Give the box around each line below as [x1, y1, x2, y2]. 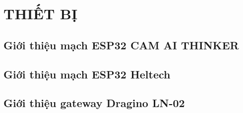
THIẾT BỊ [3, 3, 78, 24]
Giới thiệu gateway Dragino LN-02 [3, 95, 185, 111]
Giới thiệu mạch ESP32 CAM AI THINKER [3, 37, 239, 52]
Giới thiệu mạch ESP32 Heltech [3, 66, 171, 81]
